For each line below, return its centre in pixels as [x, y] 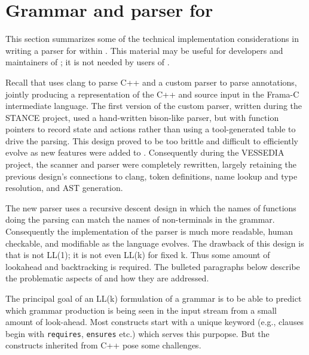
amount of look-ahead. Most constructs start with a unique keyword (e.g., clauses [155, 322]
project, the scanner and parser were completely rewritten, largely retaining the [151, 164]
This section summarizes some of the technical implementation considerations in [152, 39]
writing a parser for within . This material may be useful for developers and [144, 50]
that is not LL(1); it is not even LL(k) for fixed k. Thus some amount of [138, 255]
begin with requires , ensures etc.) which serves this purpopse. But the [137, 333]
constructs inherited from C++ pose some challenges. [103, 345]
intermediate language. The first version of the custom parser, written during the [154, 106]
